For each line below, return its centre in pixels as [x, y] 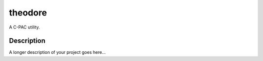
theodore [28, 13]
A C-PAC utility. [24, 27]
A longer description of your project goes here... [57, 52]
